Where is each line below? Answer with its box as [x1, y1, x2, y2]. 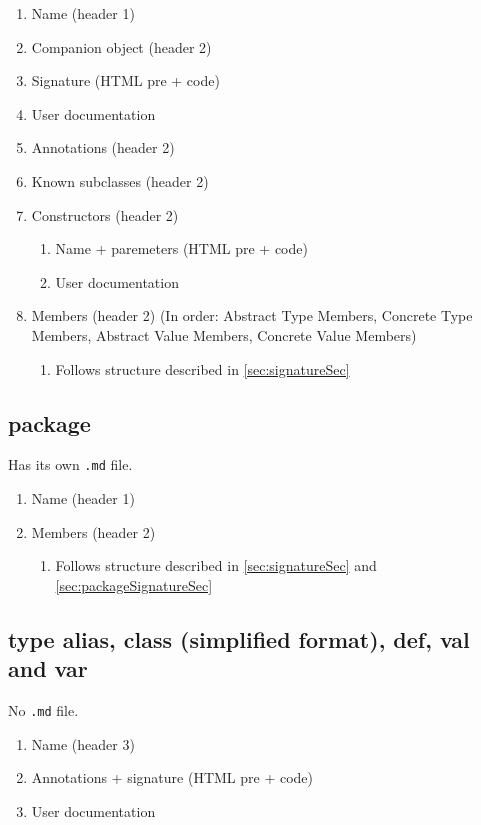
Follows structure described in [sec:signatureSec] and [55, 555, 377, 576]
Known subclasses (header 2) [31, 170, 209, 191]
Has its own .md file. [8, 454, 133, 475]
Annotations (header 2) [31, 137, 175, 158]
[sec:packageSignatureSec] [55, 574, 213, 595]
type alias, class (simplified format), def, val [8, 623, 470, 654]
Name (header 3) [31, 733, 135, 754]
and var [8, 653, 88, 684]
